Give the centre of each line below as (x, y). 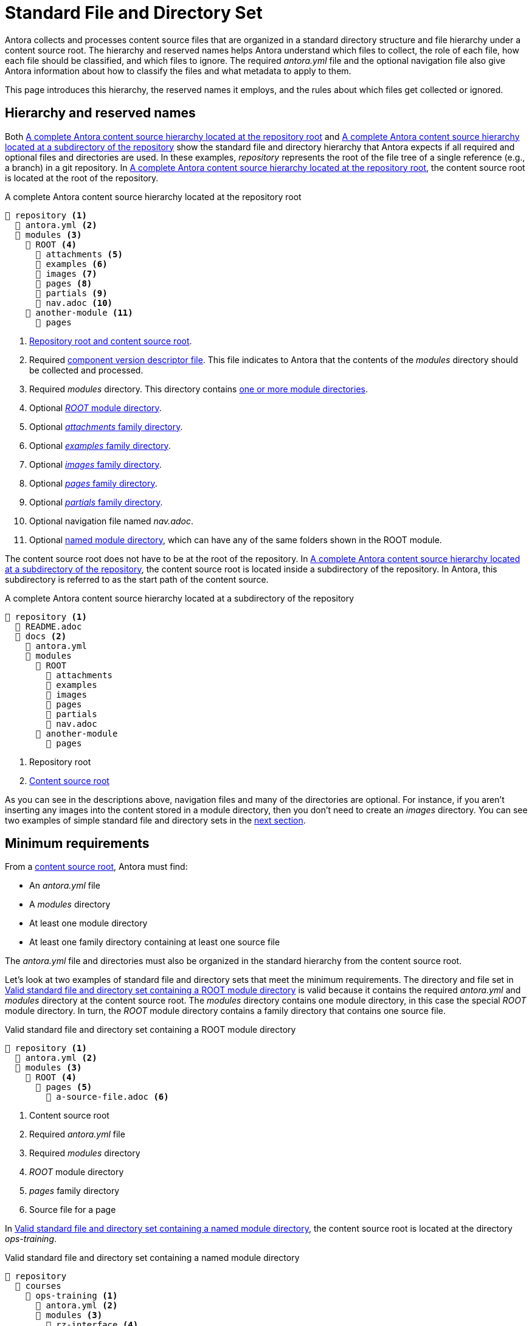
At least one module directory (88, 923)
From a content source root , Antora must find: (96, 867)
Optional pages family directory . (93, 483)
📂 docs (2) (41, 636)
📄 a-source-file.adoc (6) (107, 1097)
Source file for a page (73, 1210)
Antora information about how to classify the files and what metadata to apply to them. (178, 71)
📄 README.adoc (48, 626)
